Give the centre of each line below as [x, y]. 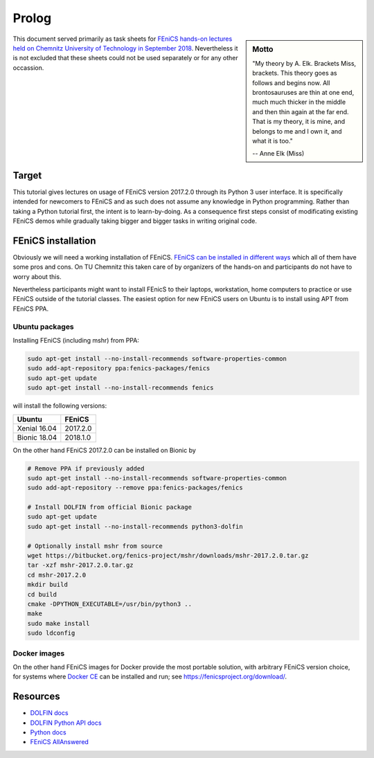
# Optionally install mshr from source [95, 546]
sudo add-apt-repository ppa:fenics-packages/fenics [119, 368]
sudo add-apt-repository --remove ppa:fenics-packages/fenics [135, 488]
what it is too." [273, 141]
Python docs [48, 732]
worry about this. [37, 276]
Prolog [32, 18]
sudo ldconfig [51, 633]
